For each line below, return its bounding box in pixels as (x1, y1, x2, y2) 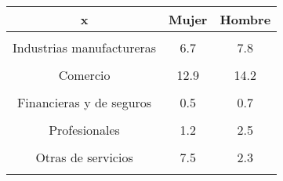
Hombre (220, 10, 271, 28)
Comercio (58, 66, 111, 84)
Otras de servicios (35, 148, 133, 166)
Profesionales (49, 121, 120, 139)
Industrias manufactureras (13, 38, 157, 56)
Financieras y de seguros (16, 93, 152, 111)
